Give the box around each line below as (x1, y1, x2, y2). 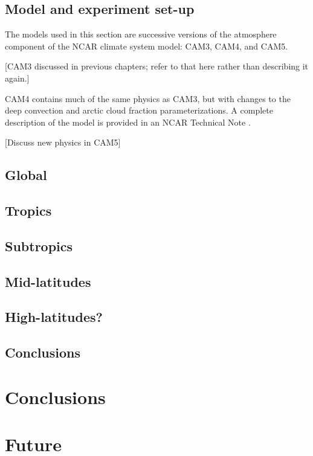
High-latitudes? (5, 307, 103, 326)
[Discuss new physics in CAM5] (5, 136, 121, 149)
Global (5, 165, 47, 184)
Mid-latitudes (5, 272, 91, 291)
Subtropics (5, 236, 73, 255)
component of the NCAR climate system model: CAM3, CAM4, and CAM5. (5, 39, 288, 52)
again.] (5, 71, 30, 84)
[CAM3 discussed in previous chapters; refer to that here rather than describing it (5, 60, 309, 72)
